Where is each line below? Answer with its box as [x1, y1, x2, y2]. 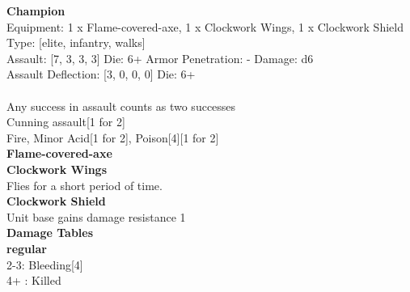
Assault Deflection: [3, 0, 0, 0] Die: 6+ [6, 66, 196, 83]
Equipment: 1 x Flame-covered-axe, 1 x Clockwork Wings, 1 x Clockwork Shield [6, 18, 404, 35]
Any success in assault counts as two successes [6, 97, 236, 114]
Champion [6, 2, 66, 19]
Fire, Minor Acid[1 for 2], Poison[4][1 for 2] [6, 129, 219, 146]
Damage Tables [6, 224, 94, 241]
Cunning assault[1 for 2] [6, 113, 125, 130]
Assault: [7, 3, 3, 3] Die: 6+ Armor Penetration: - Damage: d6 [6, 49, 314, 66]
